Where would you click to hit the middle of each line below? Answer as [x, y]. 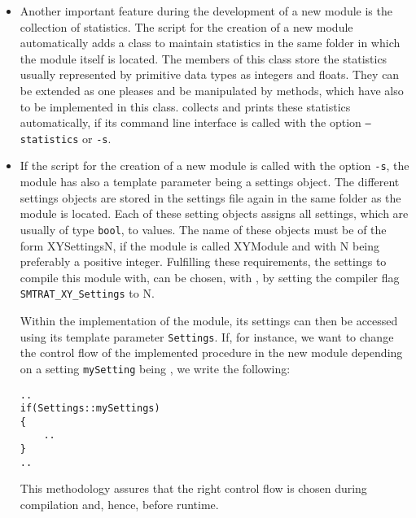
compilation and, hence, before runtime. [119, 505]
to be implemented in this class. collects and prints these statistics [185, 106]
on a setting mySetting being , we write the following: [155, 368]
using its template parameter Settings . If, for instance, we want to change [207, 336]
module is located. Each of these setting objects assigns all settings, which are [214, 213]
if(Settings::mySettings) [90, 409]
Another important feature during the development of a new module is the [206, 11]
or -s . [97, 138]
